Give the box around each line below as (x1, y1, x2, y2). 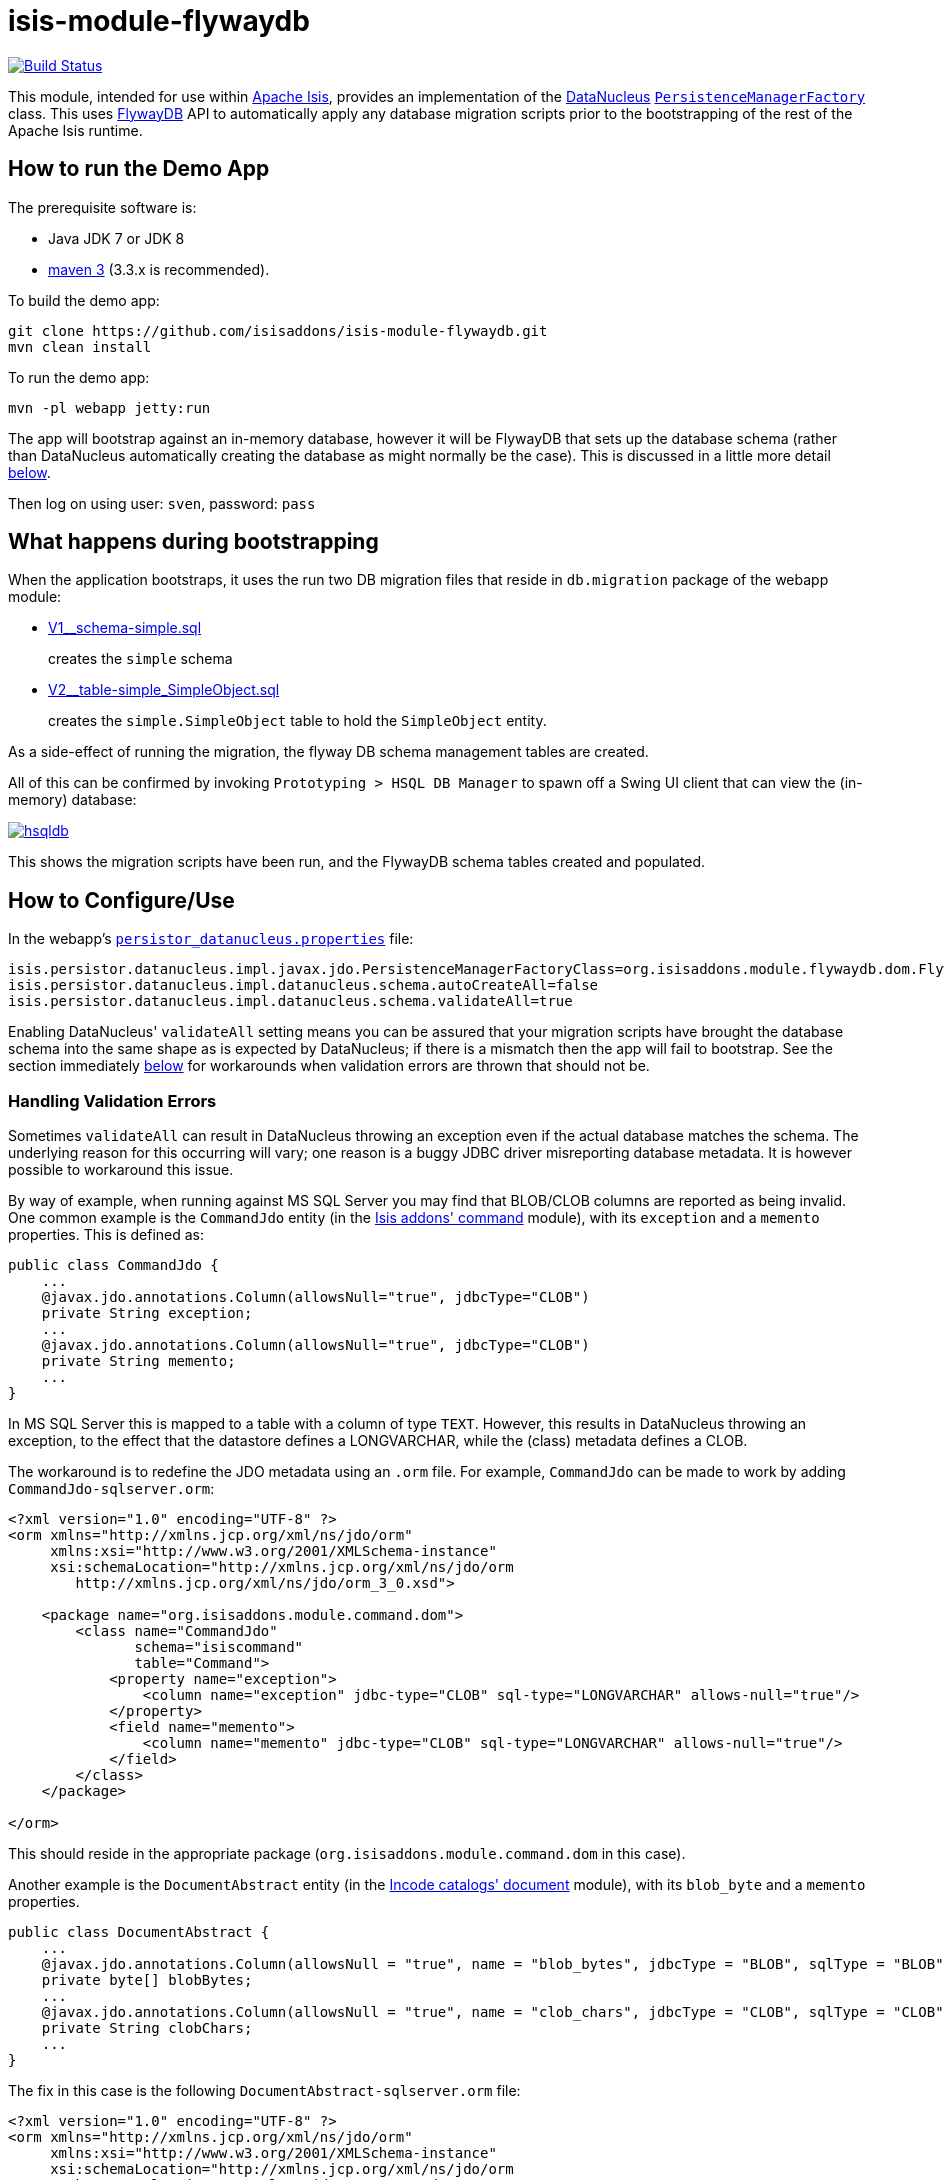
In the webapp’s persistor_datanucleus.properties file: (8, 930, 414, 948)
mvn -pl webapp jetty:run (8, 399, 211, 416)
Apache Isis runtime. (8, 121, 143, 139)
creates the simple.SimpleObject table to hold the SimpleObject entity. (48, 712, 547, 730)
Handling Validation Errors (8, 1090, 217, 1111)
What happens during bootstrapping (8, 529, 379, 555)
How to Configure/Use (8, 887, 235, 913)
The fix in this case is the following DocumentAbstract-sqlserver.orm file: (8, 2082, 521, 2100)
